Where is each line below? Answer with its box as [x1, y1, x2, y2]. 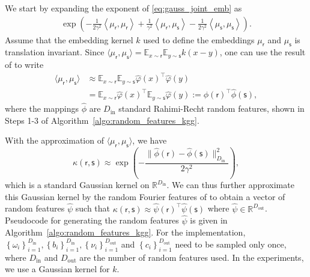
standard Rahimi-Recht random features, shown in [118, 102, 305, 115]
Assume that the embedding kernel [5, 33, 133, 46]
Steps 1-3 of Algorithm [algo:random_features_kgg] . [5, 114, 199, 126]
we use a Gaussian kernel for [5, 263, 110, 275]
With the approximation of [5, 134, 104, 147]
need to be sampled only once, [175, 237, 287, 250]
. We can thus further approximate [166, 178, 294, 191]
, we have [132, 134, 167, 147]
